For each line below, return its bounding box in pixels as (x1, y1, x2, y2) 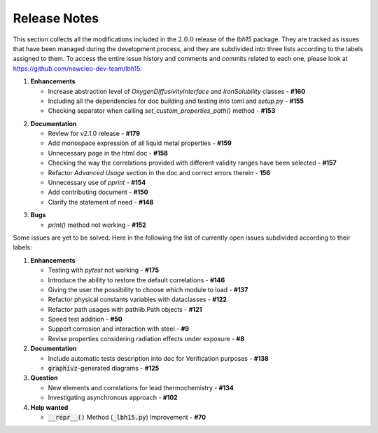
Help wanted (30, 403, 69, 411)
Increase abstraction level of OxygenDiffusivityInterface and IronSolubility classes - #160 (48, 87, 306, 95)
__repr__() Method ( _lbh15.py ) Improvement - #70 (48, 413, 206, 421)
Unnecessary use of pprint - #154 (48, 179, 146, 187)
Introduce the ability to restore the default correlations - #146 (48, 275, 225, 284)
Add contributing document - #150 (48, 188, 148, 196)
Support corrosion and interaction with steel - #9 (48, 324, 189, 333)
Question (30, 373, 58, 382)
